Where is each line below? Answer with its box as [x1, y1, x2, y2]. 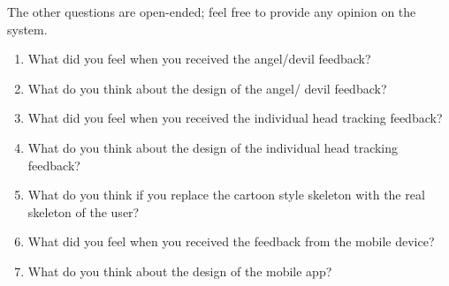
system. [7, 19, 48, 38]
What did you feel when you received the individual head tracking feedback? [27, 109, 443, 127]
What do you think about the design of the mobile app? [27, 261, 332, 280]
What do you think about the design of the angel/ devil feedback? [27, 79, 387, 97]
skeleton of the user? [27, 202, 140, 221]
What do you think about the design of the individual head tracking [27, 138, 399, 156]
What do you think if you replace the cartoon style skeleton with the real [27, 185, 425, 204]
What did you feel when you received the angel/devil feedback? [27, 49, 371, 68]
